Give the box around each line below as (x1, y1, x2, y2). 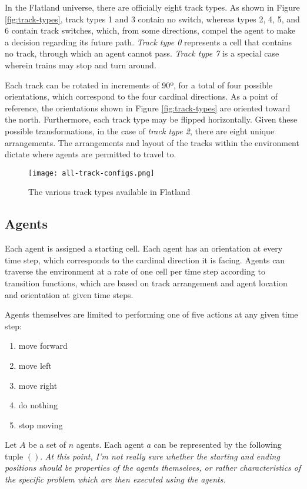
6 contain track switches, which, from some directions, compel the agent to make (5, 24, 296, 37)
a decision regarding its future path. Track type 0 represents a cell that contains (5, 35, 292, 48)
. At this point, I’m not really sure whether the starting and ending (40, 450, 280, 462)
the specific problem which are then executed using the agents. (5, 473, 226, 485)
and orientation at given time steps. (5, 288, 134, 300)
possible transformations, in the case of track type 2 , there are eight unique (5, 124, 275, 137)
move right (18, 379, 58, 391)
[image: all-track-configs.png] (28, 168, 155, 177)
